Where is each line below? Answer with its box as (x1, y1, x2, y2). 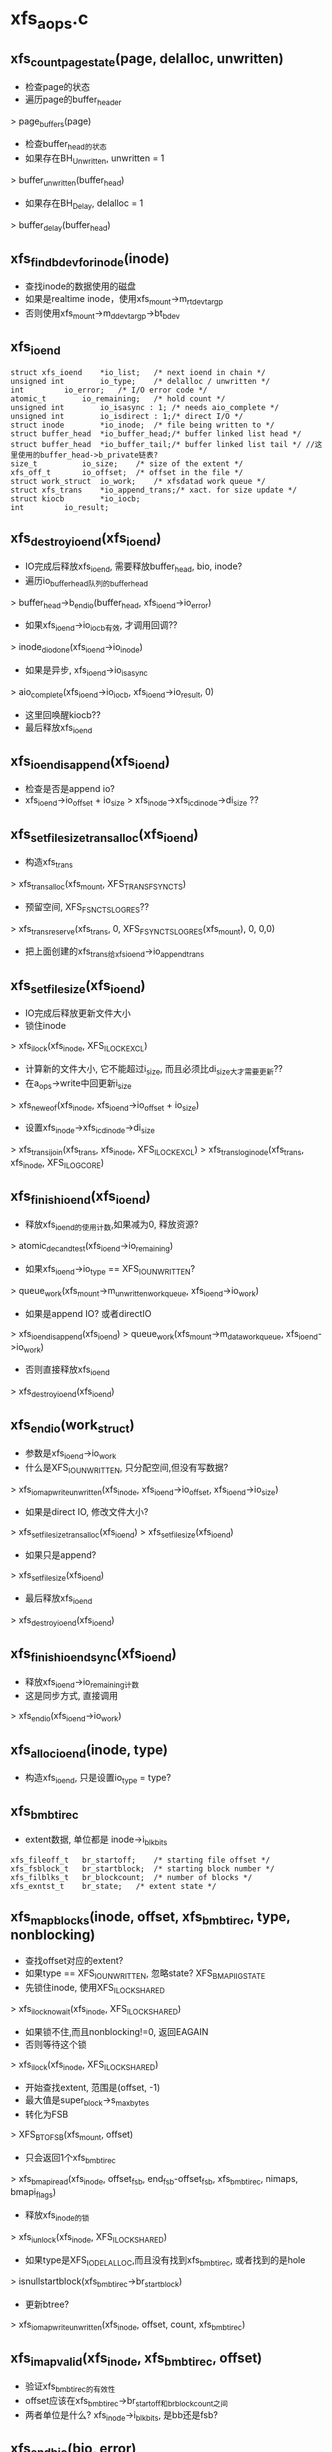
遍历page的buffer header (24, 93, 122, 107)
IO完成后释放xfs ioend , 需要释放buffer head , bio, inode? (24, 560, 243, 574)
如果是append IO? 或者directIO (24, 1307, 152, 1319)
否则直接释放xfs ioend (24, 1363, 110, 1378)
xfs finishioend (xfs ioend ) (10, 1188, 152, 1207)
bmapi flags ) (10, 2186, 57, 2200)
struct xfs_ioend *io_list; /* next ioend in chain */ (10, 367, 267, 377)
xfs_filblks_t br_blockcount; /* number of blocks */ (10, 1872, 253, 1882)
